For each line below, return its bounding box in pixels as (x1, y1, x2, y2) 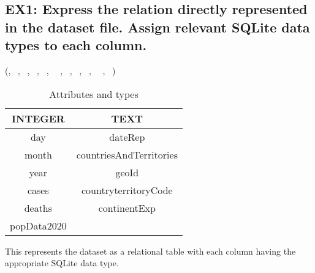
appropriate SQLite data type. (5, 256, 119, 269)
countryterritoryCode (82, 182, 173, 197)
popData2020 (10, 218, 67, 233)
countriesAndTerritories (76, 147, 178, 162)
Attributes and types (49, 86, 139, 101)
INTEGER (12, 111, 65, 125)
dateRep (109, 129, 145, 144)
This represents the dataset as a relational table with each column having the (5, 244, 296, 257)
